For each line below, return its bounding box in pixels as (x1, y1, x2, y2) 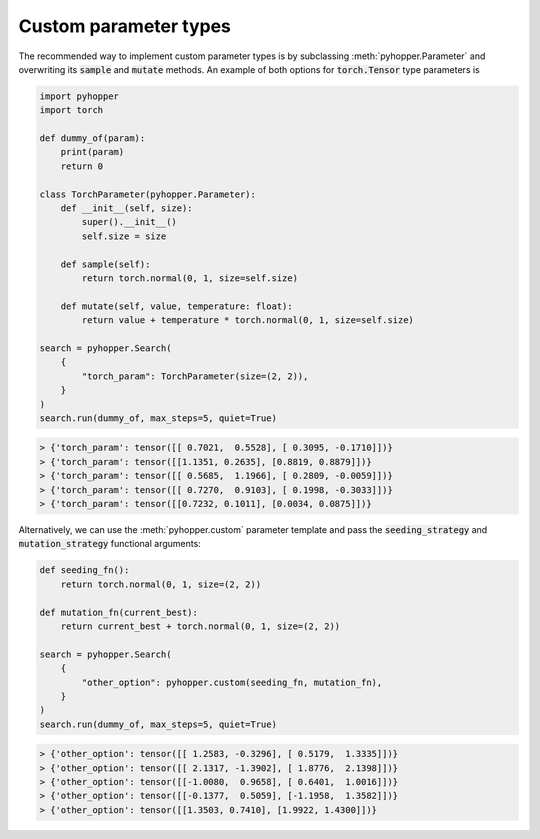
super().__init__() (81, 216, 177, 228)
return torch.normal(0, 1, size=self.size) (81, 273, 299, 284)
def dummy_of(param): (39, 133, 146, 144)
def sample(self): (60, 258, 151, 270)
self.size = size (81, 230, 167, 242)
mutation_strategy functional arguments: (18, 538, 202, 550)
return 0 (60, 160, 104, 172)
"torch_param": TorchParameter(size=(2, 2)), (81, 370, 309, 382)
